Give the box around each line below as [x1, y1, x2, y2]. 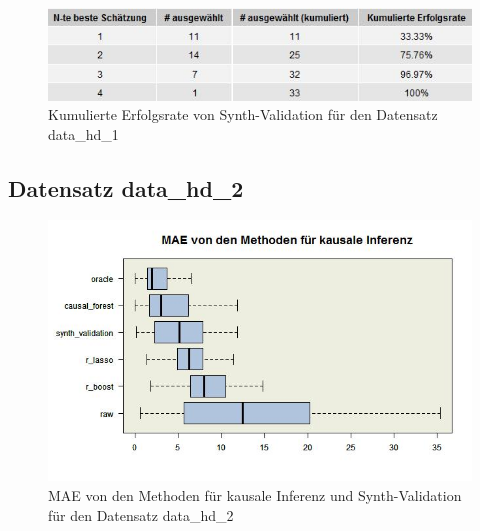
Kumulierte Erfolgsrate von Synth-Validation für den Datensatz [48, 104, 438, 125]
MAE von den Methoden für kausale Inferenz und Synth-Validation [48, 485, 462, 505]
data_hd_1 [48, 123, 119, 144]
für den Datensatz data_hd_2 [48, 504, 234, 525]
